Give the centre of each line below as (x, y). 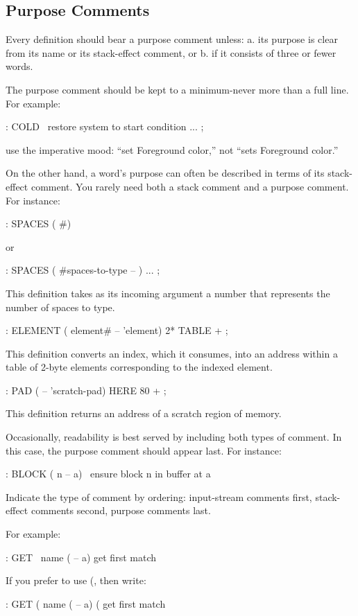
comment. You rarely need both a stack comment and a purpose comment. (190, 186)
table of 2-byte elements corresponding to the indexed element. (139, 367)
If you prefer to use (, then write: (76, 580)
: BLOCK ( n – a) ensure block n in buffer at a (108, 474)
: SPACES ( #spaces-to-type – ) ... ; (83, 270)
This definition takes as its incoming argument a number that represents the (168, 293)
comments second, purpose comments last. (121, 510)
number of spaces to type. (60, 307)
